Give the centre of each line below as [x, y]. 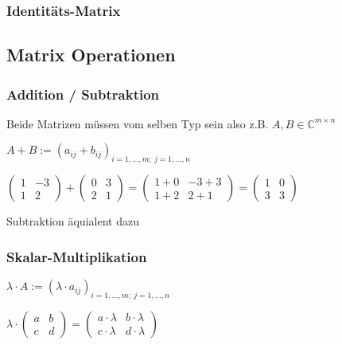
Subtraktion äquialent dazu [73, 221]
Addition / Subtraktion [83, 94]
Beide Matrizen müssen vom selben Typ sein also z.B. [138, 123]
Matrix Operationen [91, 55]
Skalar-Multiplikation [77, 256]
